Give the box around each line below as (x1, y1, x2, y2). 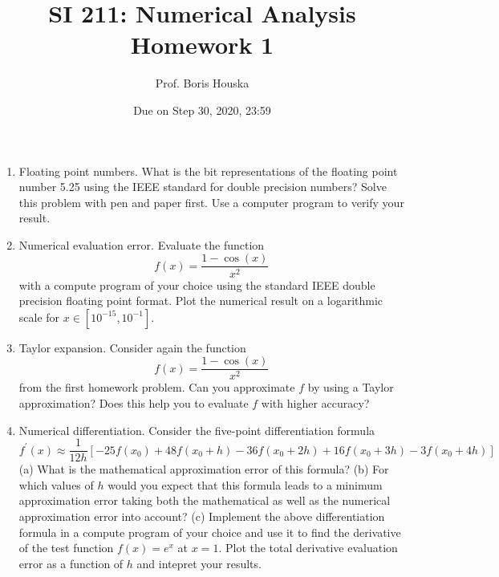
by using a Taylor (307, 379, 394, 396)
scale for (18, 308, 60, 325)
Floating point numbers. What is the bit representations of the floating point (18, 162, 398, 179)
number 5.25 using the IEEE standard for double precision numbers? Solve (18, 178, 387, 195)
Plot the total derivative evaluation (225, 539, 398, 556)
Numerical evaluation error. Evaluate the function (18, 236, 265, 253)
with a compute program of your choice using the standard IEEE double (18, 276, 375, 293)
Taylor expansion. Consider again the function (18, 339, 246, 356)
